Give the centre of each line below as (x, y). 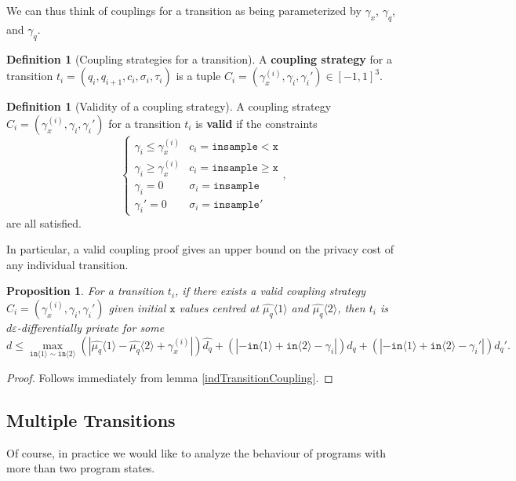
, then (351, 307)
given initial (137, 307)
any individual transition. (67, 264)
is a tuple (198, 76)
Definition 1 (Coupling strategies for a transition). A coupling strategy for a (199, 58)
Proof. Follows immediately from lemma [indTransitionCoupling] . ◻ (170, 377)
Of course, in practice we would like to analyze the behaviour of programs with (196, 452)
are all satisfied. (44, 222)
